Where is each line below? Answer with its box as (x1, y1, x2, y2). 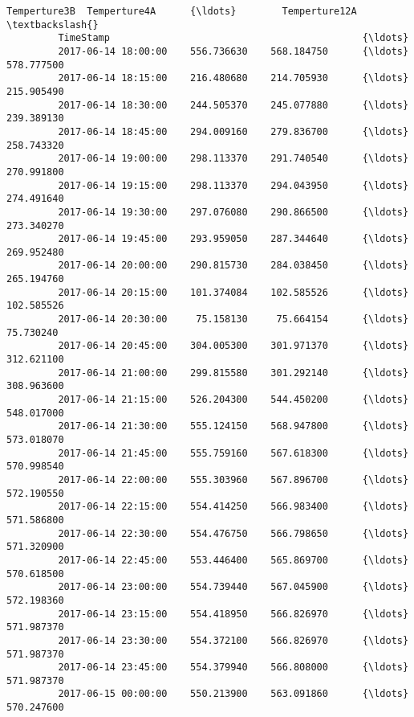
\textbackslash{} (6, 18, 99, 31)
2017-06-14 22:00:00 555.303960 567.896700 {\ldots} (58, 473, 409, 486)
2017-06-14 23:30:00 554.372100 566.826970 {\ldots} (58, 634, 409, 646)
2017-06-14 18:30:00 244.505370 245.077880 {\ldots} (58, 99, 409, 111)
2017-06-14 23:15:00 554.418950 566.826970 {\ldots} (58, 608, 409, 620)
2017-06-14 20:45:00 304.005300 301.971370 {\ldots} (58, 340, 409, 352)
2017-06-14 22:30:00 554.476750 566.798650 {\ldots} (58, 527, 409, 539)
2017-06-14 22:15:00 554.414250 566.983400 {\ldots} (58, 501, 409, 513)
